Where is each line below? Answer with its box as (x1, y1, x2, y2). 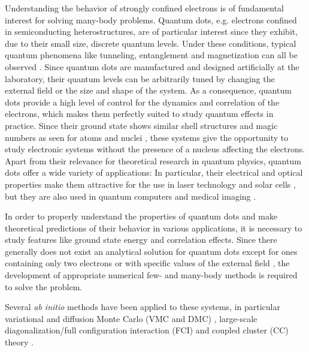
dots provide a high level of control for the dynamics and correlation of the (5, 95, 280, 108)
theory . (5, 336, 34, 348)
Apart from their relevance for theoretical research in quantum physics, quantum (5, 154, 301, 167)
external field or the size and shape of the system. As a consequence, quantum (5, 84, 292, 97)
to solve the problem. (5, 280, 83, 293)
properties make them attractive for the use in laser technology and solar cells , (5, 177, 296, 190)
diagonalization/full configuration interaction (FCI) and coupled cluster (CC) (5, 324, 289, 336)
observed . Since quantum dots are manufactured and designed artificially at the (5, 60, 299, 73)
